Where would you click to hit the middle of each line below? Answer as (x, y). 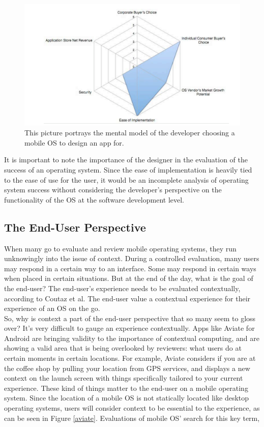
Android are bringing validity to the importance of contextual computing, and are (132, 338)
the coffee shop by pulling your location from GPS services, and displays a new (127, 368)
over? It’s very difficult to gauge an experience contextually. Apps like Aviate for (129, 328)
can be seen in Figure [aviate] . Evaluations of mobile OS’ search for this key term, (132, 418)
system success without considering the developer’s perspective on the (113, 190)
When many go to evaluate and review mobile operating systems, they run (120, 248)
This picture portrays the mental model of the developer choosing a (130, 133)
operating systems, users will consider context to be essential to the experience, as (132, 408)
